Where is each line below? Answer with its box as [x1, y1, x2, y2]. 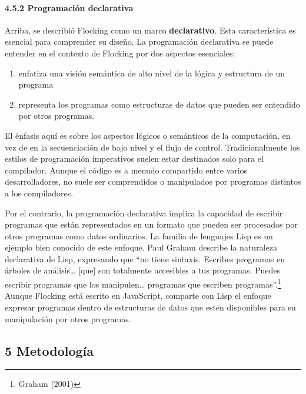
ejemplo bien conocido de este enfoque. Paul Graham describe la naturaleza [5, 241, 277, 253]
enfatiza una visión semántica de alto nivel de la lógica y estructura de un [18, 66, 285, 79]
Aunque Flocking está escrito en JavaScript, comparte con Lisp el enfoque [5, 289, 271, 302]
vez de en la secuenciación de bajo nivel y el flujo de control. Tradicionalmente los [5, 141, 300, 153]
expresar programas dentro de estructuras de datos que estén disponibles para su [5, 300, 296, 313]
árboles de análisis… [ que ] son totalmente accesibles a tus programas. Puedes [5, 264, 281, 276]
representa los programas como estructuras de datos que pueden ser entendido [18, 98, 300, 110]
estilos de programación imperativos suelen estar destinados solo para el [5, 152, 264, 165]
